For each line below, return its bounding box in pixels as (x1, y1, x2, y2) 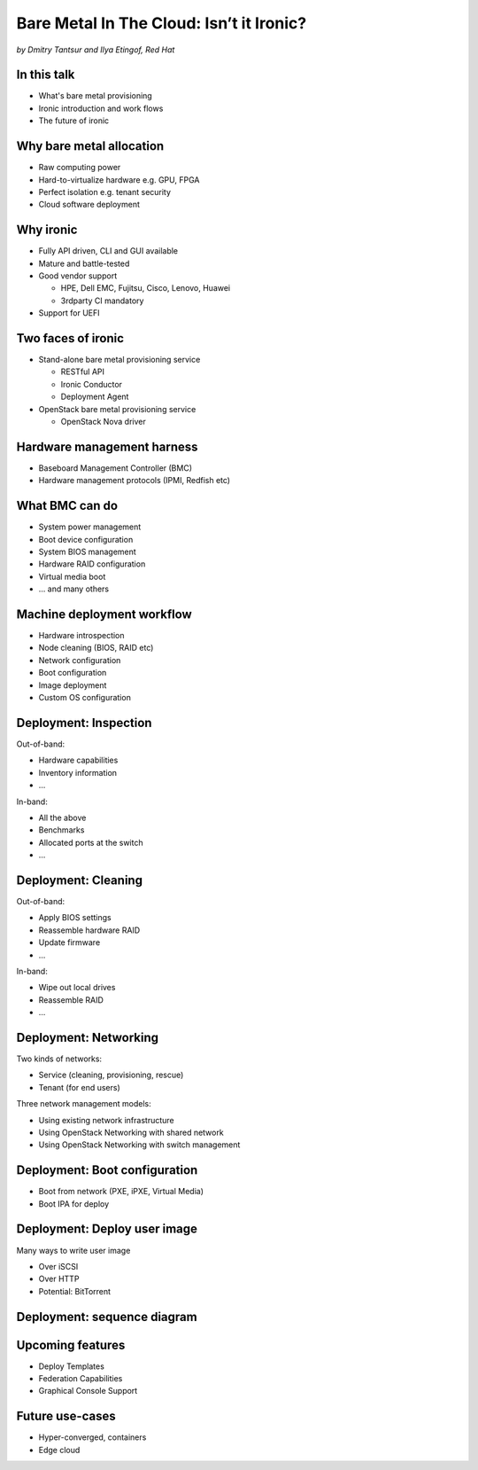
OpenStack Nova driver (60, 417, 146, 427)
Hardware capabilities (38, 755, 119, 766)
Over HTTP (38, 1273, 80, 1285)
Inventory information (38, 767, 118, 778)
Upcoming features (16, 1337, 126, 1352)
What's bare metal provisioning (38, 90, 152, 101)
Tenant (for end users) (38, 1082, 121, 1092)
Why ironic (16, 223, 78, 238)
